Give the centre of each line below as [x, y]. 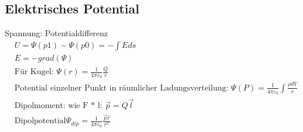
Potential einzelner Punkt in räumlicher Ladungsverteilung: [121, 88]
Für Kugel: [34, 72]
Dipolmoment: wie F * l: [58, 106]
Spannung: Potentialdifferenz [57, 33]
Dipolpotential [40, 121]
